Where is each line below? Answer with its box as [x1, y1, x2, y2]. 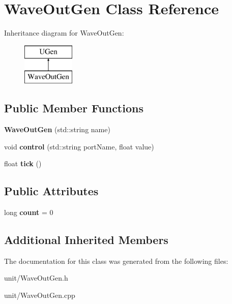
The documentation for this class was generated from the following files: [4, 255, 228, 266]
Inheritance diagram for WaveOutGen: [4, 27, 124, 38]
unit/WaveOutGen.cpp [4, 290, 75, 300]
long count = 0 [4, 207, 53, 218]
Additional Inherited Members [4, 232, 168, 248]
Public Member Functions [4, 100, 143, 116]
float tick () [4, 158, 42, 169]
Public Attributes [4, 183, 99, 199]
